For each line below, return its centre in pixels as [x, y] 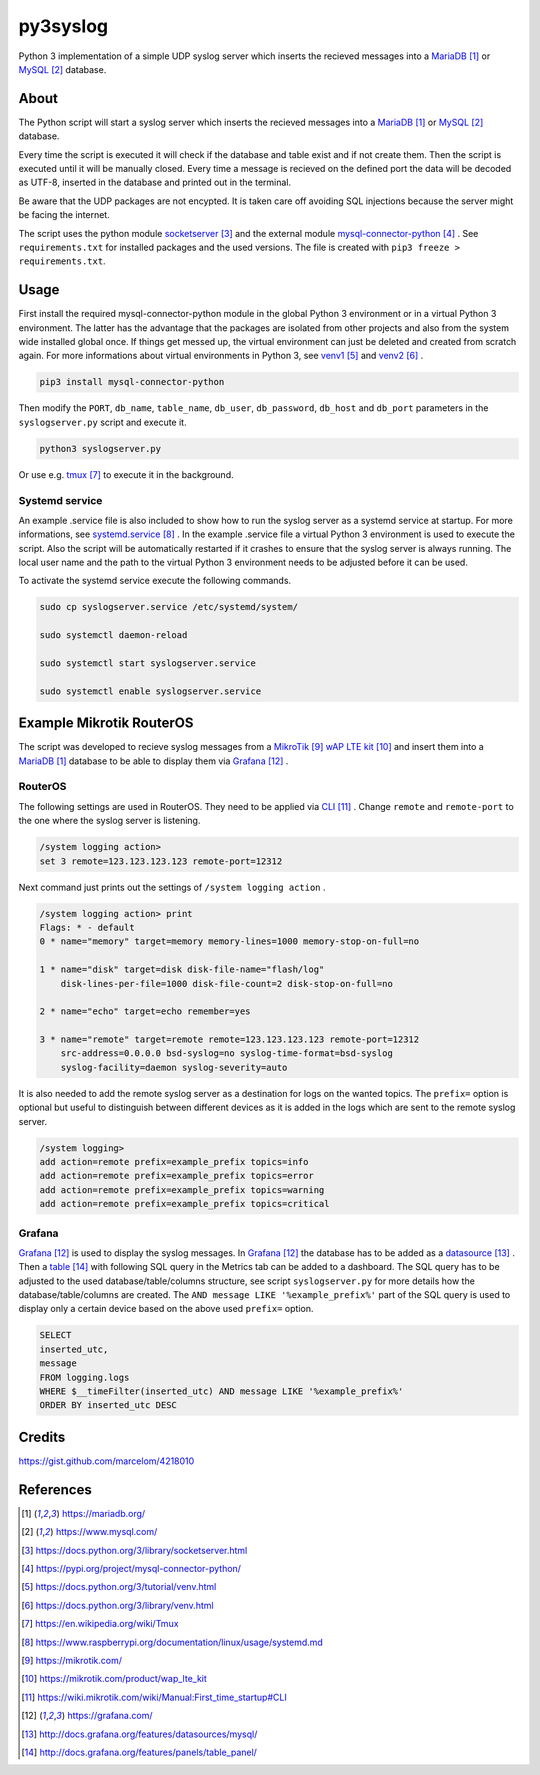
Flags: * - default [87, 927]
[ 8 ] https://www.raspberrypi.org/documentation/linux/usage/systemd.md [172, 1642]
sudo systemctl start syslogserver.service [148, 663]
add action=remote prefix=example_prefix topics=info [174, 1161]
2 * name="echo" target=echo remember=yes [145, 1011]
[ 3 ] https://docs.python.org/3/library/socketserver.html [134, 1550]
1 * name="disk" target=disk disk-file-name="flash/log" [182, 969]
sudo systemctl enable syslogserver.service [150, 691]
